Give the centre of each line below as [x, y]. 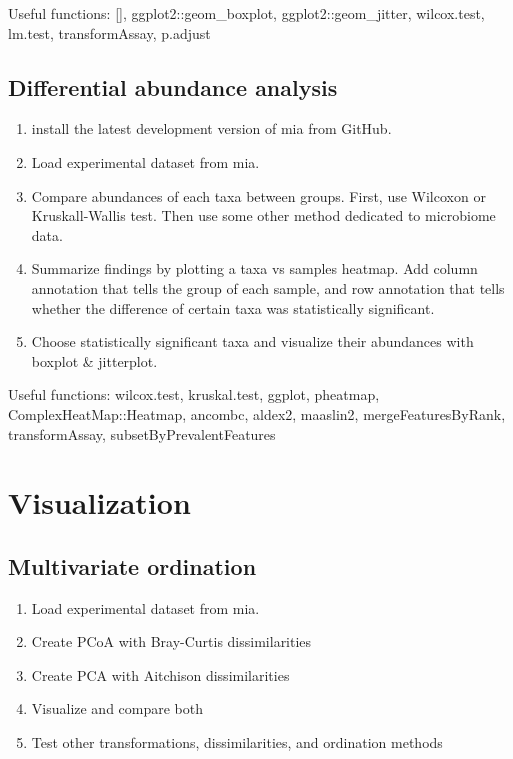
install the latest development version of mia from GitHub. [211, 128]
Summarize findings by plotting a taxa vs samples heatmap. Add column [254, 268]
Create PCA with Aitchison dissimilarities [160, 674]
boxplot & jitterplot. [94, 360]
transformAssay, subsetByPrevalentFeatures [142, 433]
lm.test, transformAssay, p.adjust [109, 32]
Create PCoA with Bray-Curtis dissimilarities [171, 641]
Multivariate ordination [132, 565]
